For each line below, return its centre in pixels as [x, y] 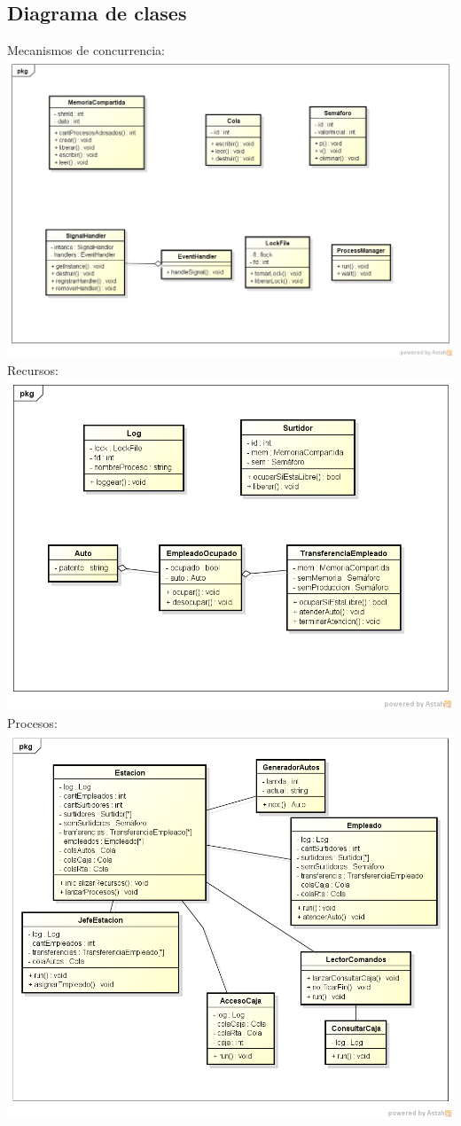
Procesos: [32, 723]
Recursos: [33, 369]
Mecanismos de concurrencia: [86, 50]
